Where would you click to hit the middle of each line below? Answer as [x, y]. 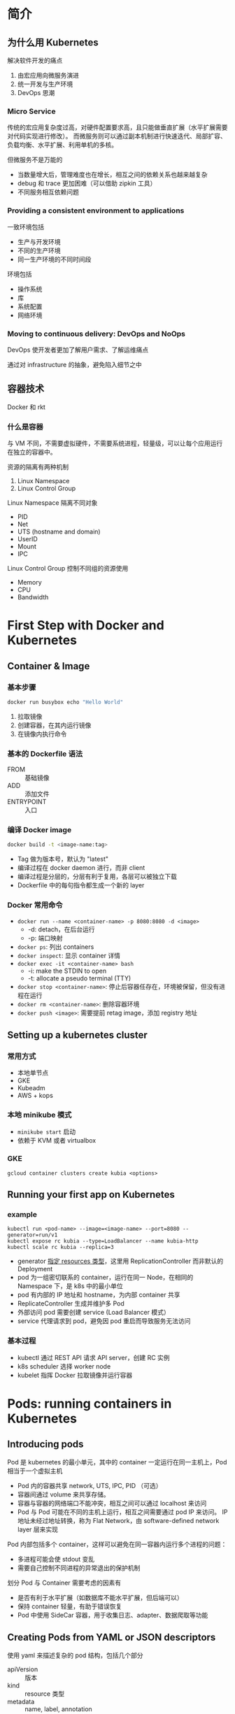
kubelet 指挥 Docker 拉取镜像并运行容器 [75, 1375]
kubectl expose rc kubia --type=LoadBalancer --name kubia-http [103, 1241]
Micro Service [31, 111]
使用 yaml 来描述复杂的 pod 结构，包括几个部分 [75, 1655]
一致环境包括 [26, 227]
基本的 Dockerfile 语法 [45, 754]
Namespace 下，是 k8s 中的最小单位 [70, 1286]
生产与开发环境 [39, 241]
